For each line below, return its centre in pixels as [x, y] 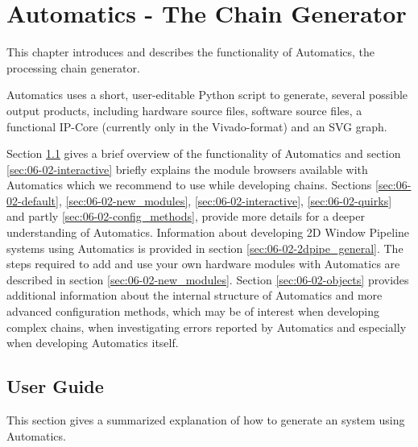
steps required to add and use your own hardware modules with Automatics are [203, 264]
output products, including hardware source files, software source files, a [184, 110]
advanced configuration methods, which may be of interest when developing [193, 311]
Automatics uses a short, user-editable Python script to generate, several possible [207, 95]
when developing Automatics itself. [93, 343]
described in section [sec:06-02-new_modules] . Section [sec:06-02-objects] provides [208, 279]
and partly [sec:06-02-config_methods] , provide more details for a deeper [186, 216]
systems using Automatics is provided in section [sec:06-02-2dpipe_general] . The [205, 248]
